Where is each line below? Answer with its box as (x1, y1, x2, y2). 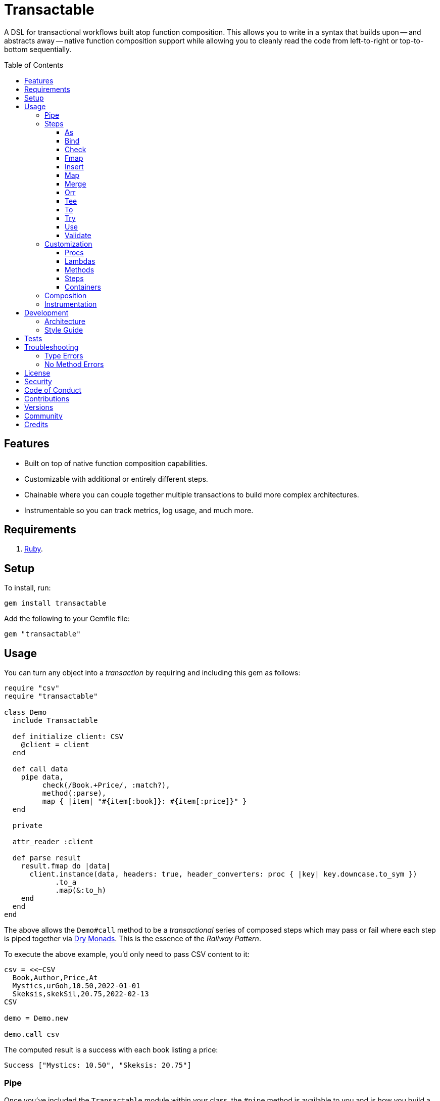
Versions (24, 402, 54, 411)
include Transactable (12, 716, 98, 725)
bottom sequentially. (4, 44, 72, 54)
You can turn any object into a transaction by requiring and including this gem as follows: (4, 668, 301, 677)
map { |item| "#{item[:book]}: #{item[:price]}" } (42, 797, 247, 806)
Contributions (24, 394, 70, 403)
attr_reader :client (12, 838, 94, 846)
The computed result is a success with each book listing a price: (4, 1045, 218, 1054)
